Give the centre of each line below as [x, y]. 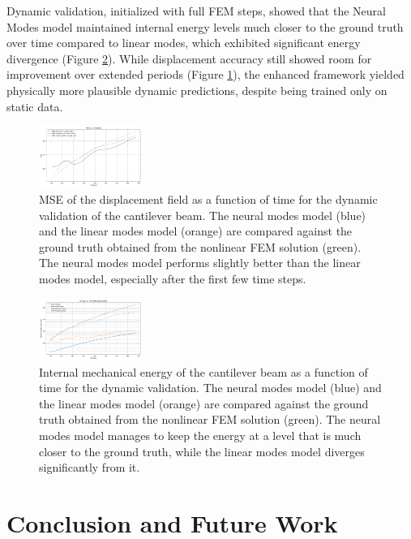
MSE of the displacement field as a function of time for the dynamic [208, 199]
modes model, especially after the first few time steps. [173, 279]
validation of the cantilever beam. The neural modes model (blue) [203, 215]
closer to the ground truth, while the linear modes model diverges [202, 451]
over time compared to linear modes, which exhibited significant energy [184, 43]
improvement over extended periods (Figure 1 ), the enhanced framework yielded [205, 74]
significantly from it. [90, 467]
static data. [35, 106]
